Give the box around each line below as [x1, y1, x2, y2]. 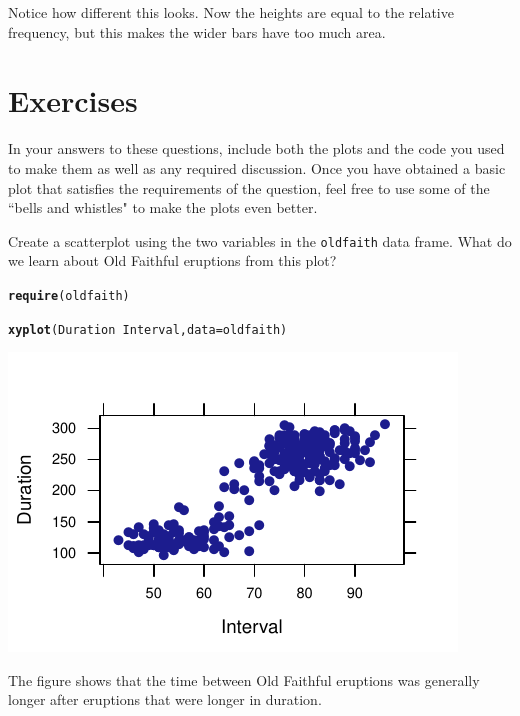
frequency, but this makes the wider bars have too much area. [8, 21, 386, 42]
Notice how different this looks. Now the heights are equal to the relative [8, 2, 454, 22]
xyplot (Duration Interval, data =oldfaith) [8, 322, 288, 337]
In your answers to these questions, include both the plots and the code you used [8, 138, 505, 159]
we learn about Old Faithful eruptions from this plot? [8, 250, 337, 271]
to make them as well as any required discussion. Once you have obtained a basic [8, 157, 506, 178]
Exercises [8, 80, 138, 121]
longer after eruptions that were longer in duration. [8, 689, 322, 710]
